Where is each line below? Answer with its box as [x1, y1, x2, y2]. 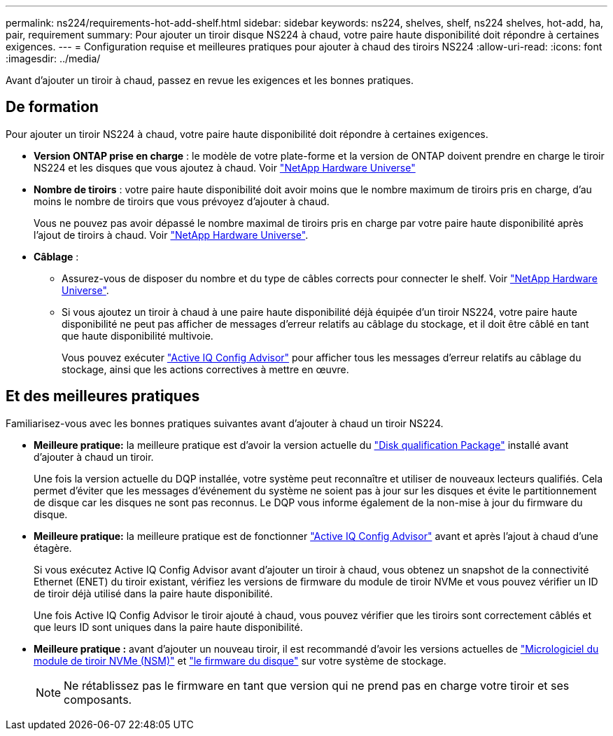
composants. [64, 692, 132, 707]
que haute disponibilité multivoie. [62, 329, 213, 342]
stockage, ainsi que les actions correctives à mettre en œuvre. [62, 363, 349, 375]
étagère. [34, 541, 72, 554]
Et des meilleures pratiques [6, 387, 200, 405]
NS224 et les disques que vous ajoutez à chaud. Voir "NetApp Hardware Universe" [34, 161, 416, 174]
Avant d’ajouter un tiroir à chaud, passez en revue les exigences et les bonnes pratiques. [6, 74, 414, 86]
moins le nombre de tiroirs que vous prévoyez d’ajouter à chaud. [34, 195, 330, 207]
